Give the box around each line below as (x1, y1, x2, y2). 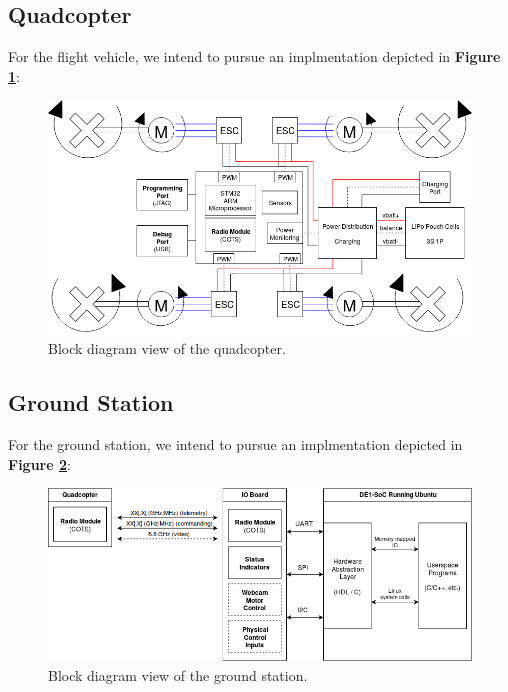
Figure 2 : (8, 453, 71, 474)
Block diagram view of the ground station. (48, 664, 308, 685)
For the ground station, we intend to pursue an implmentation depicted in (8, 433, 463, 454)
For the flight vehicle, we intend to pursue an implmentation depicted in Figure (8, 46, 501, 67)
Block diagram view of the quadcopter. (48, 338, 286, 359)
